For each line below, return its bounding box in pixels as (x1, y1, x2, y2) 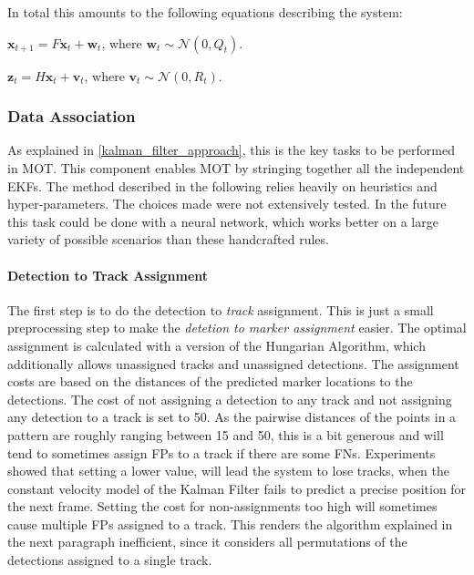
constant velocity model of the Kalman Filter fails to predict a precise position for (7, 478, 467, 498)
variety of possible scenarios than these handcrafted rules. (7, 230, 329, 249)
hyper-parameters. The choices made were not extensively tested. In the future (7, 194, 447, 213)
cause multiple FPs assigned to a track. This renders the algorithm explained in (7, 514, 453, 533)
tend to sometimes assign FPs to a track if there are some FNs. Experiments (7, 443, 436, 462)
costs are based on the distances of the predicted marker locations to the (7, 372, 413, 391)
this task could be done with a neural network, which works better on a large (7, 211, 438, 231)
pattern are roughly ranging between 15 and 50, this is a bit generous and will (7, 425, 444, 444)
